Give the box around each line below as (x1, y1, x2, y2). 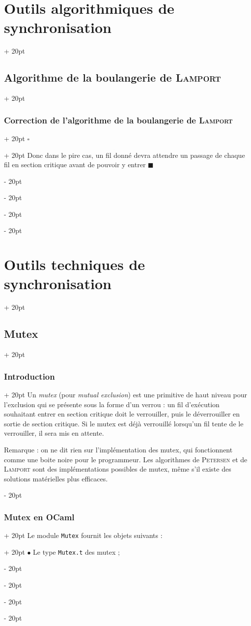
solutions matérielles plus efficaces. (4, 473, 108, 483)
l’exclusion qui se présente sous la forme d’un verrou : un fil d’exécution (4, 399, 220, 409)
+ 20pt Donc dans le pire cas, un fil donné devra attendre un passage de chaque (4, 149, 245, 160)
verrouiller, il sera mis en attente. (4, 428, 104, 438)
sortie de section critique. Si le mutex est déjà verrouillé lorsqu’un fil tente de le (4, 418, 244, 428)
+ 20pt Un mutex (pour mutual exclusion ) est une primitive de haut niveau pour (4, 389, 248, 399)
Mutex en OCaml (4, 510, 75, 523)
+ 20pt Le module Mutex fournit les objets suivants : (4, 530, 163, 540)
